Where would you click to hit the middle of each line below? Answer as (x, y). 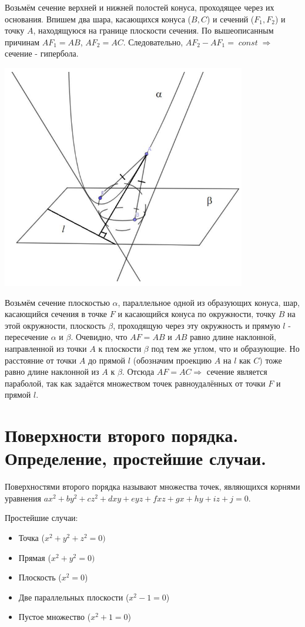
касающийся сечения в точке (56, 314)
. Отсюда (138, 372)
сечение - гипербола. (42, 53)
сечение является (237, 372)
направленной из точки (46, 348)
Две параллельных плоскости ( (74, 597)
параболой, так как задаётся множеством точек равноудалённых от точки (135, 383)
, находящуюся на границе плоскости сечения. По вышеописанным (153, 30)
